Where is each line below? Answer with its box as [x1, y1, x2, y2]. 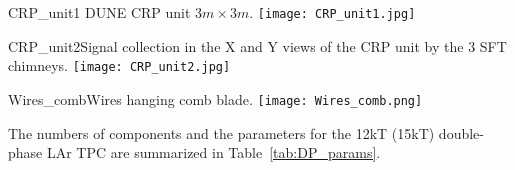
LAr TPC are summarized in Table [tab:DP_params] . [46, 142, 381, 163]
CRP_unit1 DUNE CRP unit [8, 2, 191, 22]
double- [438, 122, 484, 143]
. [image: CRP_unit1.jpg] [249, 2, 416, 22]
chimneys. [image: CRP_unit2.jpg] [8, 55, 231, 76]
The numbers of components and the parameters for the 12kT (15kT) [8, 122, 435, 143]
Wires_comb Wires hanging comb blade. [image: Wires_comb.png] [8, 88, 423, 109]
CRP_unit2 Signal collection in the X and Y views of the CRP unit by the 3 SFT [8, 35, 507, 56]
